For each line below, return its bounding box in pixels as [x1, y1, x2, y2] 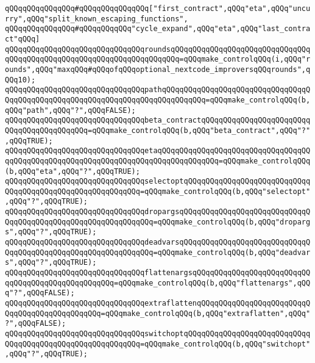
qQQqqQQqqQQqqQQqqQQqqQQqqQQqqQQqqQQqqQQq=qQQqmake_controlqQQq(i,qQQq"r [5, 55, 311, 64]
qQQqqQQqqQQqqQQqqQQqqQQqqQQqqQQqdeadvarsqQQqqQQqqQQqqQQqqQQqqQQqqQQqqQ [5, 238, 311, 247]
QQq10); [5, 75, 36, 84]
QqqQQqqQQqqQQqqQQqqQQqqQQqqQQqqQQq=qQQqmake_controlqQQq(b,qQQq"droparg [5, 217, 311, 226]
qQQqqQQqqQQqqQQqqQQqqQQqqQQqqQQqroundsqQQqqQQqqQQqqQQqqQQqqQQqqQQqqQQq [5, 45, 311, 54]
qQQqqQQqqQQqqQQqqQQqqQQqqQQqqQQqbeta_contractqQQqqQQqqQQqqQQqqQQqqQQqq [5, 116, 311, 125]
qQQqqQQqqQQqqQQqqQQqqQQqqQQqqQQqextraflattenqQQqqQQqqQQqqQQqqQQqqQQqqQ [5, 299, 311, 308]
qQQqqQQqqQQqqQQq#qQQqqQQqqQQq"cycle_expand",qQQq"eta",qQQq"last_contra [5, 24, 311, 34]
